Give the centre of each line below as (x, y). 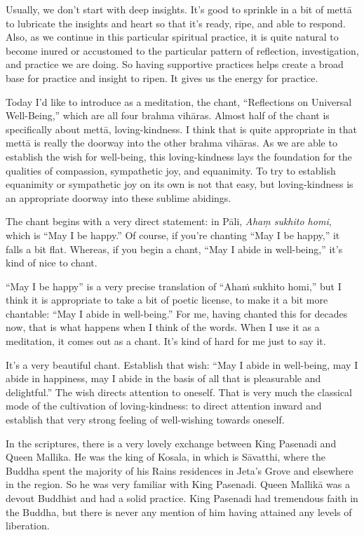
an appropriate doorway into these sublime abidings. (119, 197)
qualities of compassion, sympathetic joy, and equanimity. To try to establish (171, 170)
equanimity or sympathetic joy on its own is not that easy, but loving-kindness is (180, 184)
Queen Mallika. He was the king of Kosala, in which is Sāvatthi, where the (166, 457)
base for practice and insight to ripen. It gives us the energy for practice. (162, 77)
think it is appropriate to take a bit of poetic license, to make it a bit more (167, 300)
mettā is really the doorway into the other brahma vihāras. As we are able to (171, 143)
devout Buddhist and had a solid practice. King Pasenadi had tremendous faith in (182, 498)
